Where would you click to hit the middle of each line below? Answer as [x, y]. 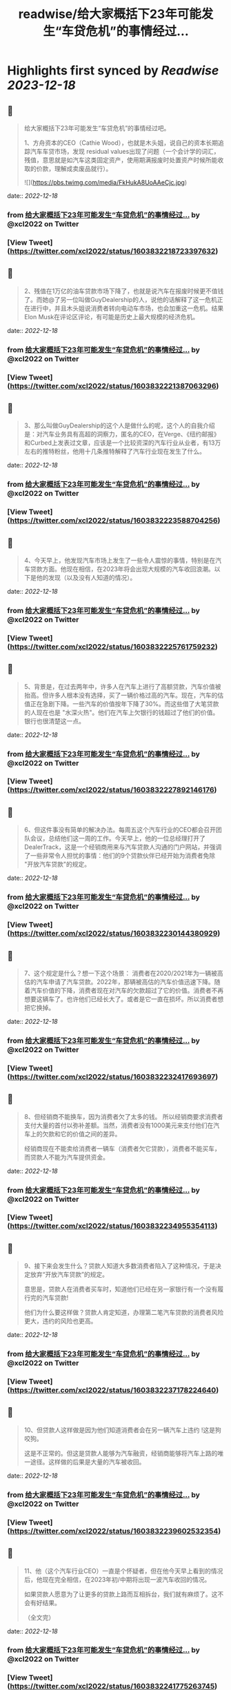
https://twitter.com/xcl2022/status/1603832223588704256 [114, 521]
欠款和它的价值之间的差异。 [82, 1134]
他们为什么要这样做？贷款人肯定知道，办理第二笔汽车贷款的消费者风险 [124, 1312]
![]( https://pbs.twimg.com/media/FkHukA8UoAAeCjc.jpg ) [106, 182]
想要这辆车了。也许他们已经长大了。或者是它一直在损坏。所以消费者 [121, 999]
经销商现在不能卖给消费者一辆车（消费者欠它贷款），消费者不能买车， [122, 1148]
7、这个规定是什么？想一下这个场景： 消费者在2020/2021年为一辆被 [121, 973]
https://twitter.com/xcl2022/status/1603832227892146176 [112, 790]
